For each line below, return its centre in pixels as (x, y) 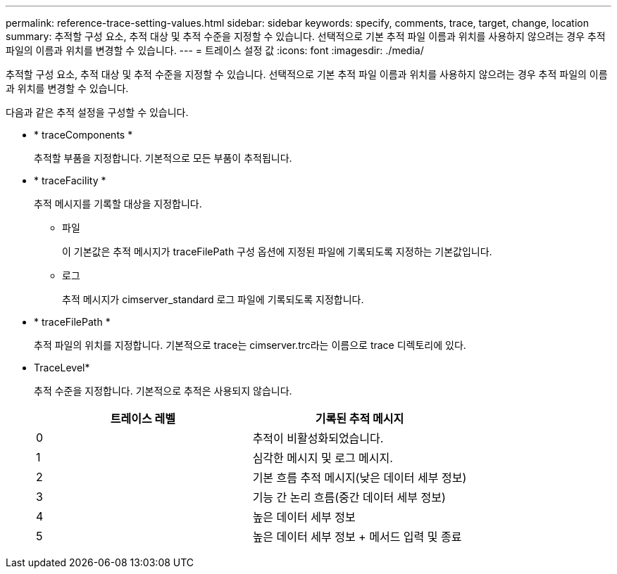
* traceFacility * (70, 180)
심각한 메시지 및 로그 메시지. (323, 458)
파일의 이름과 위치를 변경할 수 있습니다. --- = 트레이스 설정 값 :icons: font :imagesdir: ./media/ (215, 50)
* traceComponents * (83, 135)
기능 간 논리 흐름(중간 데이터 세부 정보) (349, 497)
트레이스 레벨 (143, 419)
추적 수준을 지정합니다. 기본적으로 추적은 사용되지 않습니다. (163, 391)
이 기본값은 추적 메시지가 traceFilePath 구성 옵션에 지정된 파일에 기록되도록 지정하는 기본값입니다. (277, 251)
